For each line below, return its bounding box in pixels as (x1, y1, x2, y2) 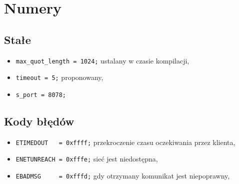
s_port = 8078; (15, 91, 66, 98)
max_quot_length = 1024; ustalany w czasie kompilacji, (15, 55, 189, 65)
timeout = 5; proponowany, (15, 72, 103, 82)
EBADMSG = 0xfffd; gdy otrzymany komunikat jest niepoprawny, (15, 170, 230, 181)
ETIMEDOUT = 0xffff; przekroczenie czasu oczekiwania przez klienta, (15, 136, 235, 147)
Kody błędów (4, 113, 74, 128)
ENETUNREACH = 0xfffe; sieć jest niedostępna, (15, 153, 158, 164)
